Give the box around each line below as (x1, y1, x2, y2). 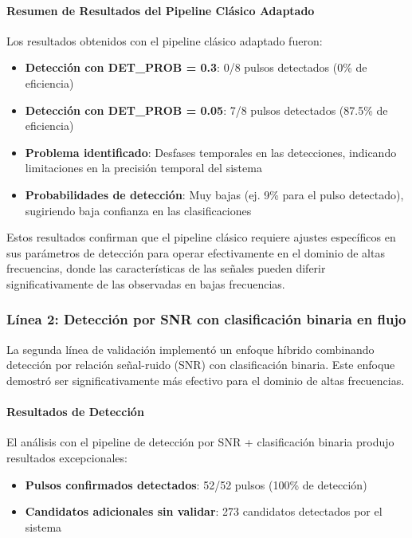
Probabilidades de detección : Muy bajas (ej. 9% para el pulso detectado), (25, 186, 404, 202)
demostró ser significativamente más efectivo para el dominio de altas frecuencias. (6, 371, 405, 388)
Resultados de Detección (6, 403, 144, 420)
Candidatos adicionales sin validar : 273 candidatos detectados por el (25, 503, 383, 520)
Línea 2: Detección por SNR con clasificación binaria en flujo (6, 309, 406, 329)
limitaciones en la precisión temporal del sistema (25, 159, 262, 176)
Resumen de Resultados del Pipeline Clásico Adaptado (6, 2, 315, 18)
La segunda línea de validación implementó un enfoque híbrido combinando (6, 340, 375, 357)
